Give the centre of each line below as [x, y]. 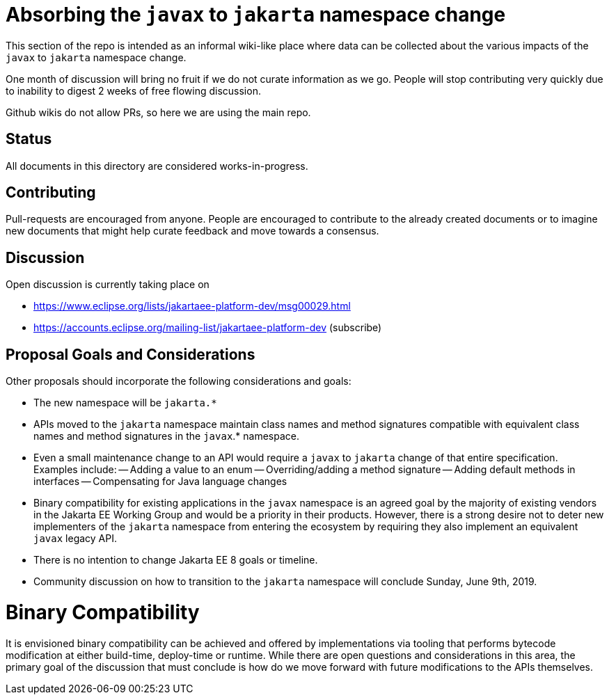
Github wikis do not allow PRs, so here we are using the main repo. [158, 112]
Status [29, 139]
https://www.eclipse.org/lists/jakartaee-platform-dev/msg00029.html [192, 306]
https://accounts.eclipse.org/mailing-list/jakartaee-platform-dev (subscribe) [208, 328]
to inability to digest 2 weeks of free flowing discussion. [133, 90]
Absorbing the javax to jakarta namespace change [256, 15]
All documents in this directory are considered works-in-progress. [157, 166]
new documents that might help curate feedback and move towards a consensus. [192, 231]
